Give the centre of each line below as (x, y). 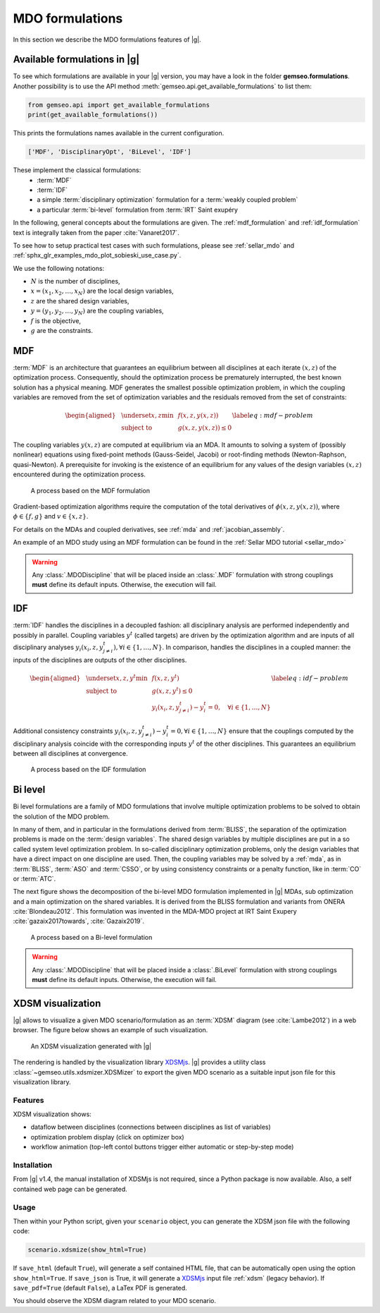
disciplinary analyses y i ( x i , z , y (58, 648)
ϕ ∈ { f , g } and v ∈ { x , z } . (51, 516)
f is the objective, (56, 320)
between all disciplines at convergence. (70, 753)
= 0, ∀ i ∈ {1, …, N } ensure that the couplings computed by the (262, 731)
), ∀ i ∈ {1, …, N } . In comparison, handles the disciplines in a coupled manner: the (232, 647)
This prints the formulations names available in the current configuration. (119, 133)
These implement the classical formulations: (77, 170)
